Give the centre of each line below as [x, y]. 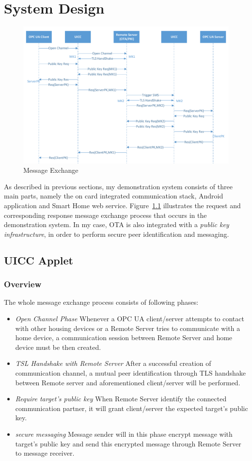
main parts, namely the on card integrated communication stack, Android [114, 196]
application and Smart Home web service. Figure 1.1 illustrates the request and [122, 206]
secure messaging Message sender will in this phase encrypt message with [124, 434]
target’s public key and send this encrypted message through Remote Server [128, 443]
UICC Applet [39, 260]
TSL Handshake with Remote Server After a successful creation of [113, 363]
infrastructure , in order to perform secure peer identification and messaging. [117, 234]
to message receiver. [45, 453]
